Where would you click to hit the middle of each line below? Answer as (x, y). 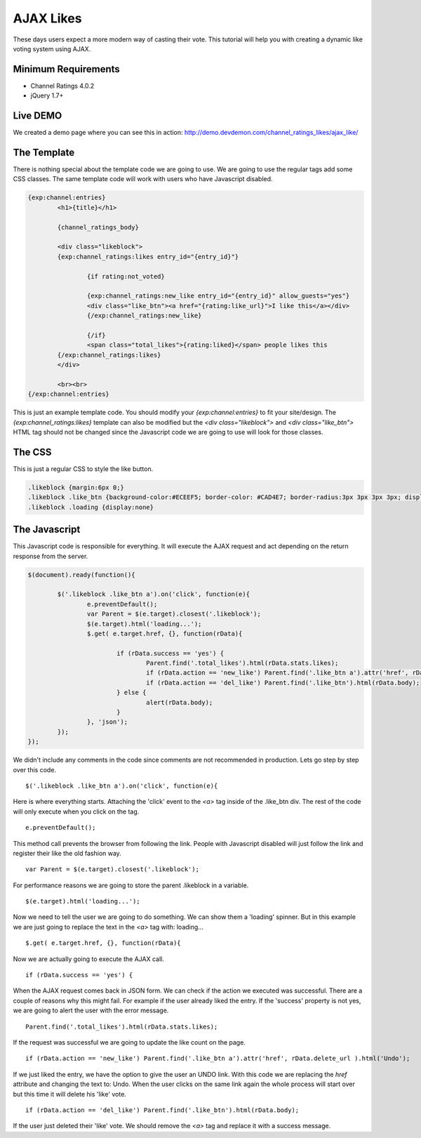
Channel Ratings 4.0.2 (62, 86)
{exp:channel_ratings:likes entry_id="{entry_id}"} (148, 257)
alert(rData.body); (180, 702)
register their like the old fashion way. (67, 853)
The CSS (32, 452)
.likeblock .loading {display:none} (91, 507)
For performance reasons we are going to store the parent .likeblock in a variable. (131, 885)
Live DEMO (38, 116)
